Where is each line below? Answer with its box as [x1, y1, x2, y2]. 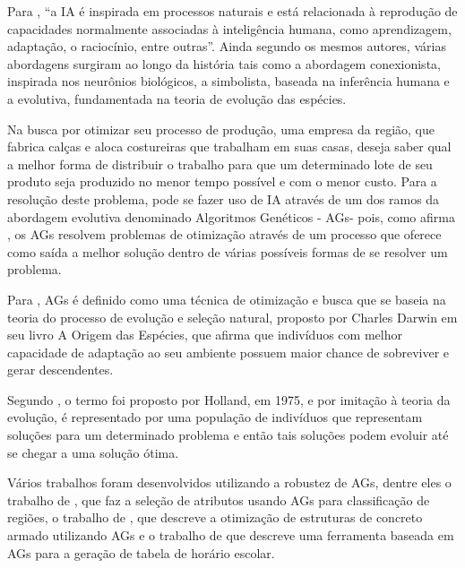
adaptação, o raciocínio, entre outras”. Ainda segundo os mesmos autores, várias [7, 37, 446, 56]
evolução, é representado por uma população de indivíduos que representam [7, 408, 423, 426]
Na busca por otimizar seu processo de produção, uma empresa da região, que [7, 119, 435, 138]
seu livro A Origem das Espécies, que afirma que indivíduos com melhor [7, 325, 402, 344]
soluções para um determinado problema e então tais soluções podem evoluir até [7, 426, 449, 444]
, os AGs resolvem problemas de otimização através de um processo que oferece [7, 225, 442, 244]
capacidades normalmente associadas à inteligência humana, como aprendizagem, [7, 19, 452, 38]
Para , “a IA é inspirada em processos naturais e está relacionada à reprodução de [7, 2, 458, 20]
